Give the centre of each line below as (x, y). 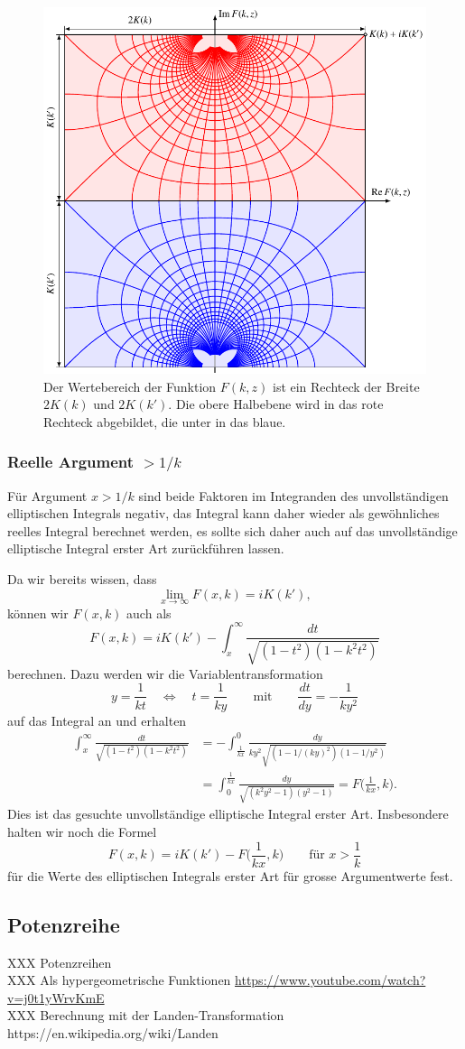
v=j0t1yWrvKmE (56, 997)
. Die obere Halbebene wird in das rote (276, 404)
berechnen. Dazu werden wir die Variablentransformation (165, 673)
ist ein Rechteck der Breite (346, 386)
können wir (38, 613)
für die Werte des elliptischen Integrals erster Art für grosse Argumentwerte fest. (230, 875)
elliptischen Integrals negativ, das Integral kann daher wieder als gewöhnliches (223, 513)
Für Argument (47, 495)
